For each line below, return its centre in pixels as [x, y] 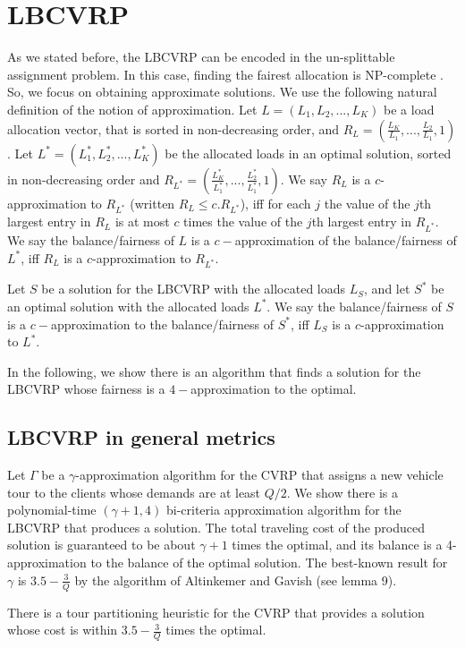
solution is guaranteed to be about [101, 545]
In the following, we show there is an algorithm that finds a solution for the [214, 371]
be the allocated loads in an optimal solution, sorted [308, 153]
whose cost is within [63, 630]
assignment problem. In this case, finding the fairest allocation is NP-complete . [226, 74]
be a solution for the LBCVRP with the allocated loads [194, 289]
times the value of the [243, 222]
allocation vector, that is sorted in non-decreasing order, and [173, 128]
